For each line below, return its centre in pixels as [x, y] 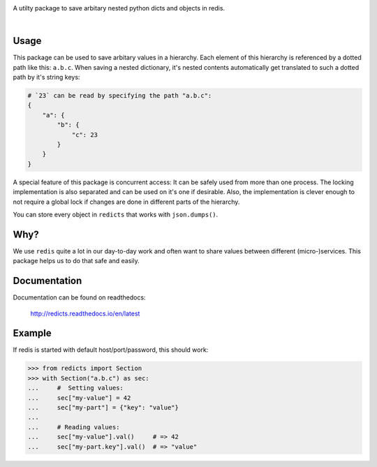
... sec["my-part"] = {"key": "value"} [103, 407]
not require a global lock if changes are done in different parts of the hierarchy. [126, 202]
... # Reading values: [74, 427]
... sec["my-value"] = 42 [79, 398]
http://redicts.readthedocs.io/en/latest [85, 313]
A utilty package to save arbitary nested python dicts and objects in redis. [119, 8]
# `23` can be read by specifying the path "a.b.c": [120, 96]
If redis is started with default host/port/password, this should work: [111, 350]
